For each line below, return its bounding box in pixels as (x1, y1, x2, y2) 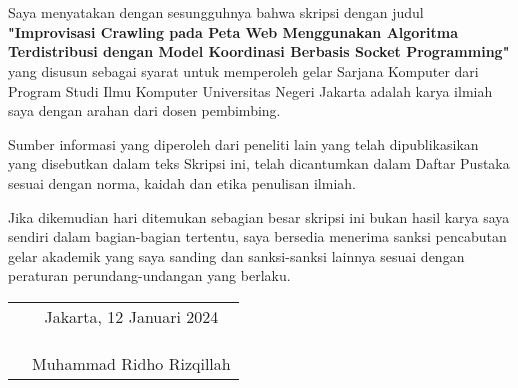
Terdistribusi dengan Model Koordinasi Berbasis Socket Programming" (8, 41, 510, 62)
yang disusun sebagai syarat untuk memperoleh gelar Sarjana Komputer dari (8, 60, 479, 81)
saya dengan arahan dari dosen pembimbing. (8, 100, 281, 121)
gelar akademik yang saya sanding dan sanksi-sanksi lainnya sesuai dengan (8, 245, 465, 266)
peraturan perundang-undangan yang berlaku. (8, 265, 291, 286)
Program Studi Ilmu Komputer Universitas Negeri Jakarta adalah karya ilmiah (8, 80, 493, 101)
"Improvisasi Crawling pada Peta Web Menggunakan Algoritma (8, 21, 459, 42)
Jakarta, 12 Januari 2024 (44, 304, 219, 328)
